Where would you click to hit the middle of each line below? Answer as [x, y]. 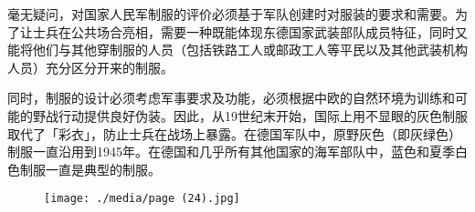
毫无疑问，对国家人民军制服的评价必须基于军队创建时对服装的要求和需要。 [231, 14]
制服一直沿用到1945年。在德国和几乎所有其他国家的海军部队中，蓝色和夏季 [231, 151]
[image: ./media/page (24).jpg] [142, 199]
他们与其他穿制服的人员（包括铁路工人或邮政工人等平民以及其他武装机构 [250, 50]
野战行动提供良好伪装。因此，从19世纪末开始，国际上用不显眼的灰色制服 [250, 115]
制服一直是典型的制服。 [90, 169]
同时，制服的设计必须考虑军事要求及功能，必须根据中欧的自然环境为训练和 [231, 98]
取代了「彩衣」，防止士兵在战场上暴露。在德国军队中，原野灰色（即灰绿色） [234, 133]
